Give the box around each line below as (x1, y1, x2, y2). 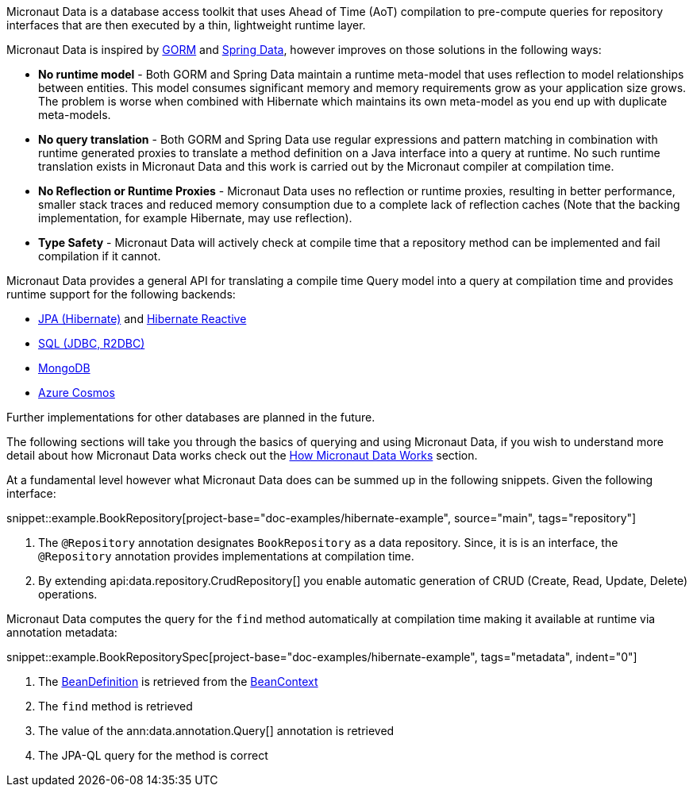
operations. (38, 587, 98, 601)
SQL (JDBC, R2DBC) (38, 337, 145, 350)
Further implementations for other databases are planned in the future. (6, 410, 375, 424)
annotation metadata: (6, 626, 117, 639)
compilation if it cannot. (38, 249, 161, 263)
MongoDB (38, 361, 90, 375)
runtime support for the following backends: (6, 287, 236, 301)
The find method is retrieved (38, 699, 193, 713)
